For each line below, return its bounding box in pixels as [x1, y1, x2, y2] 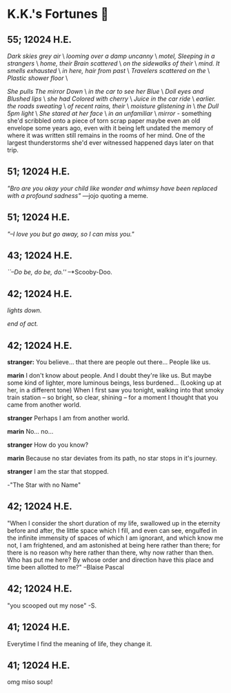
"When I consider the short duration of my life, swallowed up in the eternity [7, 519, 221, 527]
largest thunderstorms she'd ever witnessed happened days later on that [7, 139, 214, 147]
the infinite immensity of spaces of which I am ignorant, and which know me [7, 534, 224, 542]
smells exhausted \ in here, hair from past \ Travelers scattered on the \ [7, 67, 210, 74]
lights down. [7, 306, 42, 314]
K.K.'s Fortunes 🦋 [7, 6, 109, 22]
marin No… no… [7, 428, 54, 436]
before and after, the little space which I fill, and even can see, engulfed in [7, 526, 217, 534]
